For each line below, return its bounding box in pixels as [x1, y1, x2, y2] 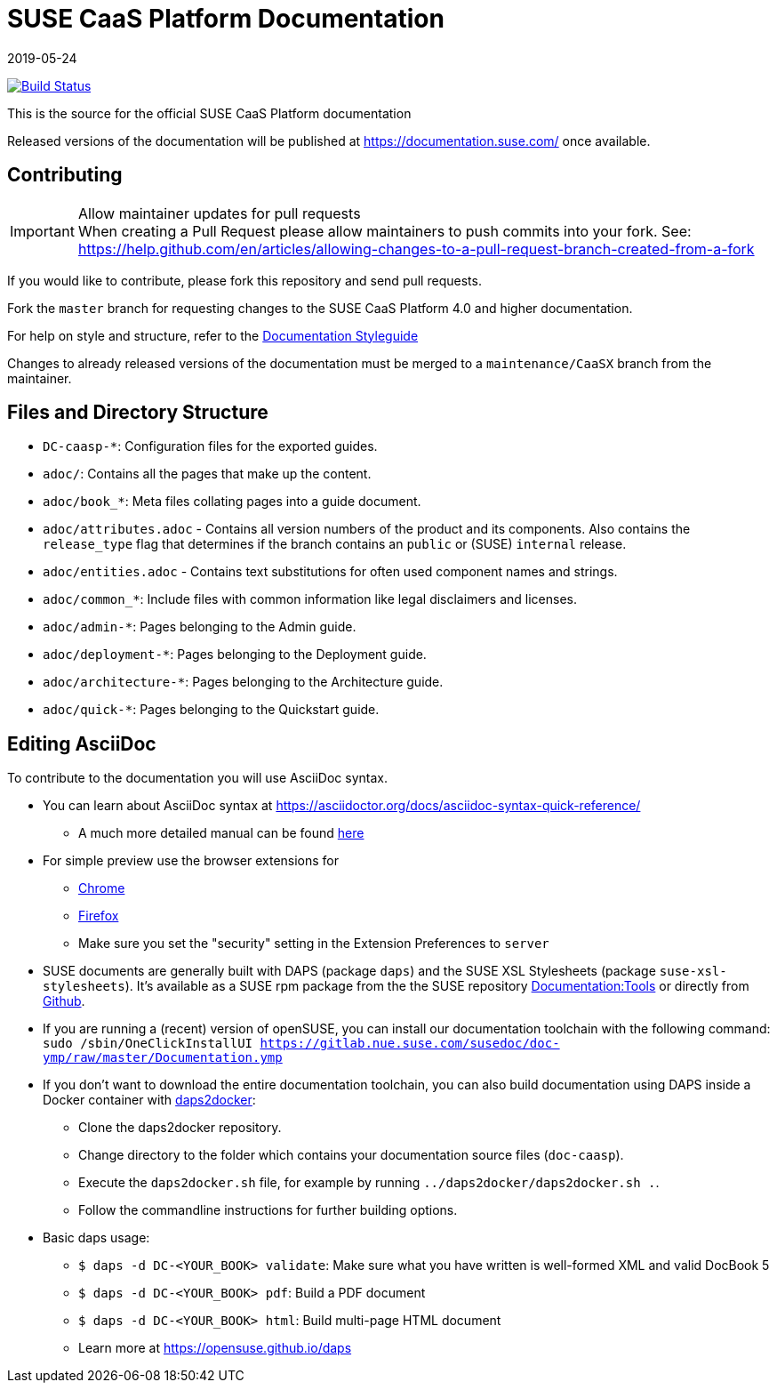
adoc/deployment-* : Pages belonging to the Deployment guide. [43, 647, 427, 663]
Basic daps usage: [43, 1230, 150, 1246]
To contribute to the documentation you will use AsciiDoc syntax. [7, 770, 388, 786]
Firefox [78, 908, 119, 924]
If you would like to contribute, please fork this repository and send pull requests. [7, 272, 482, 288]
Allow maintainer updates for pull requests [77, 204, 361, 222]
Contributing [7, 164, 123, 187]
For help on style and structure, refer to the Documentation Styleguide [7, 327, 419, 343]
